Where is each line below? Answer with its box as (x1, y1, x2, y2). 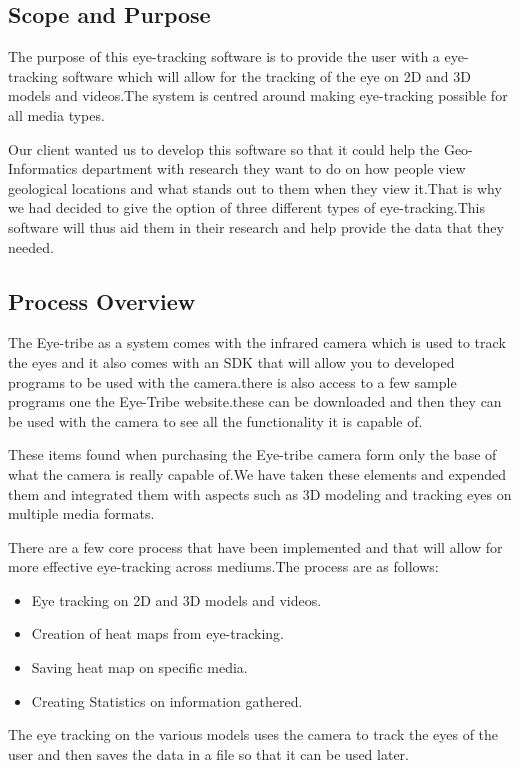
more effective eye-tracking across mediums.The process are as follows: (8, 556, 439, 577)
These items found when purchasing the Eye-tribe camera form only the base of (8, 444, 497, 465)
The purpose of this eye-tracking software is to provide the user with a (8, 46, 440, 67)
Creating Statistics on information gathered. (31, 690, 303, 711)
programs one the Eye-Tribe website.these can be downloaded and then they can (8, 391, 502, 412)
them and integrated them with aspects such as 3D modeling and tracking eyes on (8, 483, 512, 504)
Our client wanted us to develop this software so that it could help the (8, 138, 440, 159)
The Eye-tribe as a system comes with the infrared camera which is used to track (8, 332, 506, 353)
